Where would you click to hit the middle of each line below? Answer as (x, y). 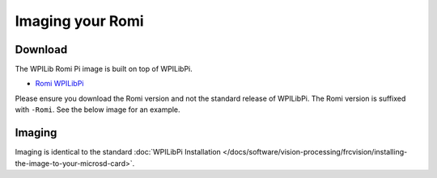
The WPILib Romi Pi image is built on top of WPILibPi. (104, 69)
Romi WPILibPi (59, 84)
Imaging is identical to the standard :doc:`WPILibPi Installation (118, 152)
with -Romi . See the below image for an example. (98, 110)
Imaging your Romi (80, 21)
